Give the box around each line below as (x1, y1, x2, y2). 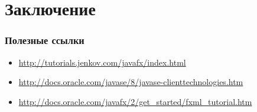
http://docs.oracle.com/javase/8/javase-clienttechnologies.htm (18, 76, 243, 88)
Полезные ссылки (5, 33, 84, 47)
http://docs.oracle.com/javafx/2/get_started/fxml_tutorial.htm (18, 95, 252, 107)
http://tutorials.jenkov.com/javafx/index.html (18, 56, 186, 68)
